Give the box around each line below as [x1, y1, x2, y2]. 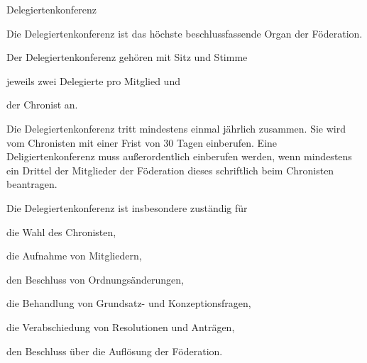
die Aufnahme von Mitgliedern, [6, 248, 142, 263]
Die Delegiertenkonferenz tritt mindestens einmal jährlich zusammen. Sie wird [6, 121, 346, 135]
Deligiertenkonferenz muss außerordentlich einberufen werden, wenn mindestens [6, 149, 352, 164]
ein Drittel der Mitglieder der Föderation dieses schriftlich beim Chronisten [6, 162, 334, 177]
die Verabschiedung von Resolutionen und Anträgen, [6, 319, 235, 334]
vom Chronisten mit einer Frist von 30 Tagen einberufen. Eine [6, 135, 278, 150]
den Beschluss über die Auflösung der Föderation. [6, 343, 223, 358]
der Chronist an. [6, 97, 78, 112]
